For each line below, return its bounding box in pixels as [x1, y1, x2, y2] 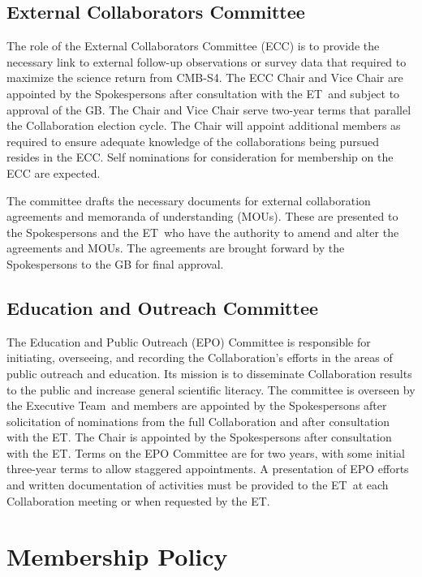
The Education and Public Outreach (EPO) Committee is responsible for [6, 333, 371, 350]
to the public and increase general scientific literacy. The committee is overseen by [6, 381, 416, 398]
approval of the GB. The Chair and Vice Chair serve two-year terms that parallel [6, 101, 411, 118]
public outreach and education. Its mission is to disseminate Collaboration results [6, 364, 412, 381]
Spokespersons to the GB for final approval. [6, 255, 224, 272]
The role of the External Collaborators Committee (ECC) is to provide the [6, 37, 380, 54]
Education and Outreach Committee [6, 295, 319, 320]
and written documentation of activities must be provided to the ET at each [6, 476, 389, 493]
